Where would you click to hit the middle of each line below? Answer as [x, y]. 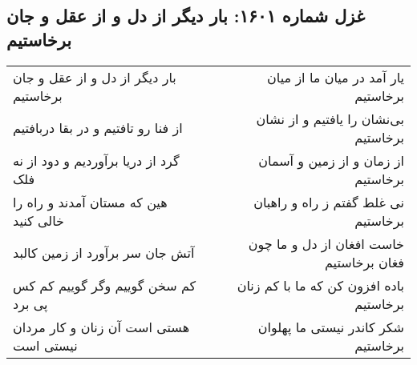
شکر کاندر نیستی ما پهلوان [331, 327]
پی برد [30, 303]
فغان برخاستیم [364, 262]
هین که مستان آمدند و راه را [90, 202]
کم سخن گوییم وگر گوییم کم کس [105, 285]
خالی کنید [38, 220]
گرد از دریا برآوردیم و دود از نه [96, 160]
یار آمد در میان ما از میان [336, 77]
